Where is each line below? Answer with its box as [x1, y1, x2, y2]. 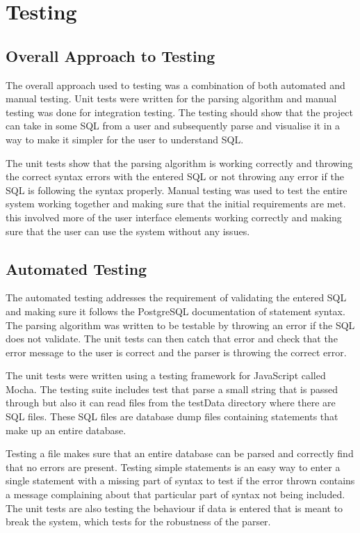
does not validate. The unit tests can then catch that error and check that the [6, 331, 338, 346]
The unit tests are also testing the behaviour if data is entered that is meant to [6, 500, 343, 515]
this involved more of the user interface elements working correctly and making [6, 209, 342, 224]
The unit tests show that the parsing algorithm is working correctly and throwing [6, 155, 353, 170]
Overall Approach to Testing [6, 45, 215, 66]
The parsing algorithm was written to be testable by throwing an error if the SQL [6, 317, 355, 332]
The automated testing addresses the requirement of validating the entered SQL [6, 290, 347, 305]
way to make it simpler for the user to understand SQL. [6, 132, 244, 146]
